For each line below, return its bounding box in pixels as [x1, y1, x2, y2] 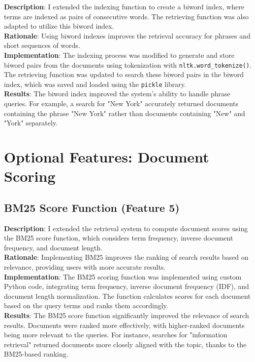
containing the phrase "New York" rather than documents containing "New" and [4, 108, 245, 118]
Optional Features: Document [4, 147, 209, 167]
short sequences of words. [4, 40, 80, 50]
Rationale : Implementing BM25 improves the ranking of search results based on [4, 252, 249, 262]
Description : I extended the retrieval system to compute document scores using [4, 223, 248, 233]
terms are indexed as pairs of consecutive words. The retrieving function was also [4, 11, 249, 21]
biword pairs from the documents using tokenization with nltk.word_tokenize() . [4, 59, 252, 70]
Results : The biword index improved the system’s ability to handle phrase [4, 88, 230, 99]
